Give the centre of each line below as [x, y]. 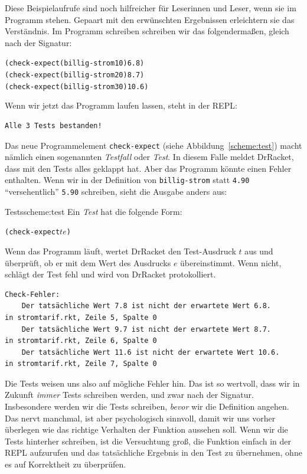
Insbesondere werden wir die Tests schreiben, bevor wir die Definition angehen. [147, 406]
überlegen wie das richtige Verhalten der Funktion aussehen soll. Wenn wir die [146, 429]
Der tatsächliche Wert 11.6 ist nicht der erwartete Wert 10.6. [151, 352]
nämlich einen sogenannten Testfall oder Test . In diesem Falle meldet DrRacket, [149, 157]
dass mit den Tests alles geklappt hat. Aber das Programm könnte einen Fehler [148, 168]
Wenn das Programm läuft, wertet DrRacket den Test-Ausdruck [120, 251]
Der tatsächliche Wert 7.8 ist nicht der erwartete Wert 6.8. [146, 306]
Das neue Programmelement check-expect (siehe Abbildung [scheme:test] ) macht [153, 145]
